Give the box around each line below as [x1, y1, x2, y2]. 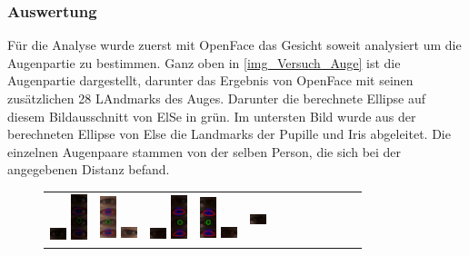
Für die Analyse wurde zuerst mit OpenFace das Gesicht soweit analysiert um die [7, 35, 462, 54]
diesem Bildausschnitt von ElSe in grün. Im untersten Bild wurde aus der [7, 106, 416, 125]
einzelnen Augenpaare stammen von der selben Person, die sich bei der [7, 142, 402, 161]
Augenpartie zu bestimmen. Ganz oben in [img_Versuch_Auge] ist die [7, 53, 401, 72]
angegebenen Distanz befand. [7, 160, 170, 179]
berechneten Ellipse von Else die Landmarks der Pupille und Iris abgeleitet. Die [7, 124, 451, 143]
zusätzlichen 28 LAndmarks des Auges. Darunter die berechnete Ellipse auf [7, 89, 425, 107]
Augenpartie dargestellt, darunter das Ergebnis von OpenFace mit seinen [7, 71, 414, 90]
